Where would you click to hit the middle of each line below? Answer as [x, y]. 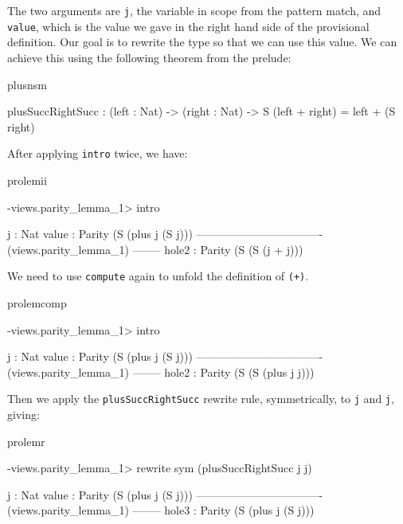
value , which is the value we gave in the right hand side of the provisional [188, 26]
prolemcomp [37, 302]
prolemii [27, 180]
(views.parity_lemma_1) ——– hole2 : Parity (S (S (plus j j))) [161, 371]
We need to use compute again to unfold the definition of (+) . [158, 276]
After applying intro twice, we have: [98, 153]
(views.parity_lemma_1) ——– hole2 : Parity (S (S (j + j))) [155, 249]
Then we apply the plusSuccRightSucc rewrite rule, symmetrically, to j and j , [201, 399]
